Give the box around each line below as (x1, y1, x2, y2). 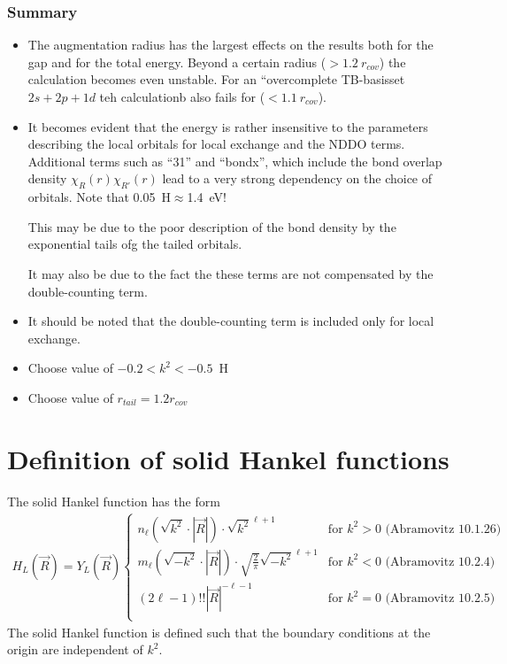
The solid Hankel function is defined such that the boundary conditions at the (7, 622, 431, 641)
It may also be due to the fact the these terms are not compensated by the (27, 264, 434, 282)
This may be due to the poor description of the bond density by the (27, 217, 396, 235)
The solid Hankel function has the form (7, 491, 220, 510)
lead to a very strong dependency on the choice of (162, 169, 433, 188)
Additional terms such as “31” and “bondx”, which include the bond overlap (27, 151, 442, 170)
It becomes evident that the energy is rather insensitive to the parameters (27, 117, 428, 135)
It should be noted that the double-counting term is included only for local (27, 312, 434, 330)
